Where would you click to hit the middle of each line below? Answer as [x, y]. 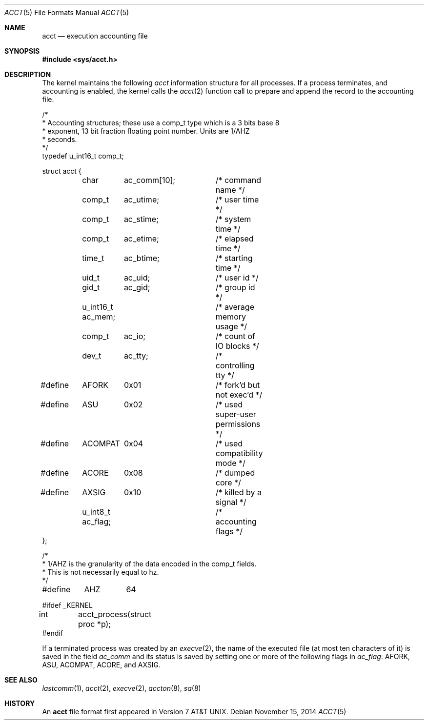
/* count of [235, 336]
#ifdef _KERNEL [67, 605]
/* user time [237, 200]
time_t [93, 258]
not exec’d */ [239, 395]
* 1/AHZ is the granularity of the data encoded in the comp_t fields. [149, 564]
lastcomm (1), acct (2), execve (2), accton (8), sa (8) [122, 688]
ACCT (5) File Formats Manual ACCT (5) [67, 12]
